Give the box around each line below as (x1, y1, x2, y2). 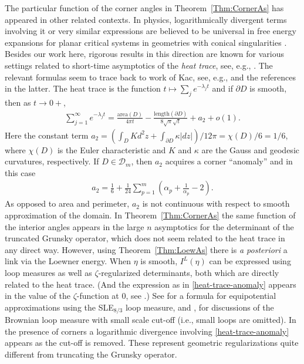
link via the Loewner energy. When (5, 255, 131, 267)
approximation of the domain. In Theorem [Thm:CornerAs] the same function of (5, 209, 296, 221)
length (154, 110, 170, 117)
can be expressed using (209, 255, 291, 267)
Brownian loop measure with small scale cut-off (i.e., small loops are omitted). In (5, 314, 296, 326)
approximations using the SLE (5, 301, 114, 313)
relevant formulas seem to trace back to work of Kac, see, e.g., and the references (5, 70, 296, 83)
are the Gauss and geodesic (201, 143, 299, 156)
